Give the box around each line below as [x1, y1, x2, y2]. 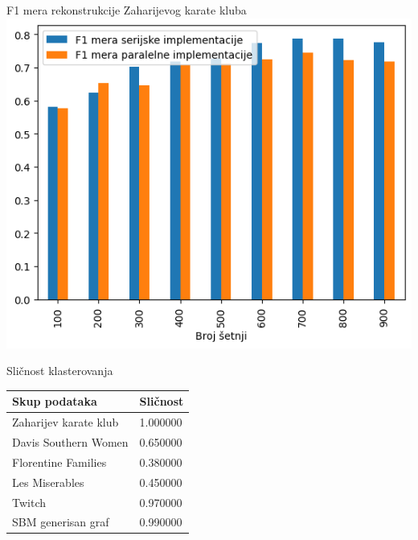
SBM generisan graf [12, 513, 109, 530]
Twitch [12, 493, 46, 510]
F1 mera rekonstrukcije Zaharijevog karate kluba [6, 2, 247, 18]
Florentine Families [12, 453, 107, 470]
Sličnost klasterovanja [6, 362, 113, 379]
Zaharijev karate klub [12, 414, 119, 431]
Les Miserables [12, 473, 84, 490]
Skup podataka [12, 393, 97, 410]
